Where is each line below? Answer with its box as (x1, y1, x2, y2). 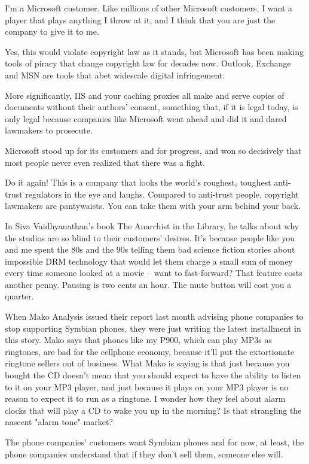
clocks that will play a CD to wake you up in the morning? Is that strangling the (5, 404, 302, 416)
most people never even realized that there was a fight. (5, 156, 206, 168)
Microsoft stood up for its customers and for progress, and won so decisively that (5, 144, 302, 156)
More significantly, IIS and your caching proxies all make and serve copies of (5, 89, 284, 101)
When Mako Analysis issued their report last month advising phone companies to (5, 310, 304, 323)
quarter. (5, 290, 34, 302)
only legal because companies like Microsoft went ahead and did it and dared (5, 112, 287, 125)
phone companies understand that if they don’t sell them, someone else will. (5, 447, 283, 460)
